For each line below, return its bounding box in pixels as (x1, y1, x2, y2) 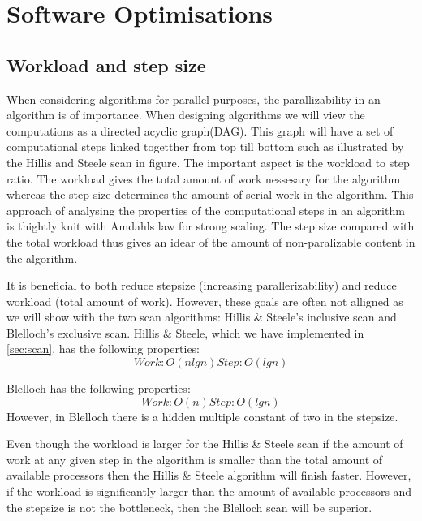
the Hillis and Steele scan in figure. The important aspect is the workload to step (6, 153, 410, 170)
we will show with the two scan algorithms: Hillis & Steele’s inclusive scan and (6, 308, 397, 325)
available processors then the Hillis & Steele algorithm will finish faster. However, (6, 467, 411, 484)
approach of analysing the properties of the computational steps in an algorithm (6, 201, 405, 218)
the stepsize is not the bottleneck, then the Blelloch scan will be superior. (6, 498, 372, 515)
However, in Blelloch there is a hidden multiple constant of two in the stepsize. (6, 407, 398, 424)
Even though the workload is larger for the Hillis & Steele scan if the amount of (6, 435, 403, 452)
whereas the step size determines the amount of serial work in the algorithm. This (6, 186, 414, 203)
